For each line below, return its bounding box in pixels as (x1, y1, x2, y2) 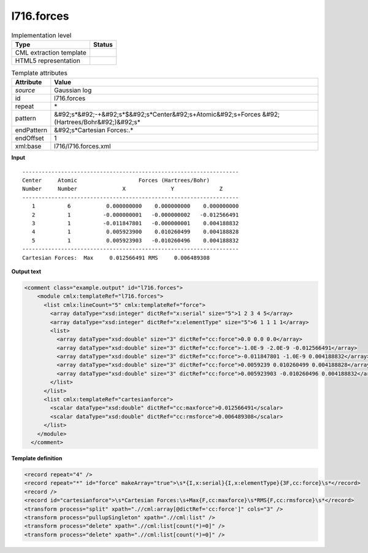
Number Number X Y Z (22, 185, 223, 193)
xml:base (15, 142, 42, 150)
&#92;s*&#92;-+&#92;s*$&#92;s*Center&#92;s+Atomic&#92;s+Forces (54, 110, 261, 119)
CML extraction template (15, 48, 86, 56)
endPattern (15, 126, 47, 134)
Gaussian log (54, 86, 92, 95)
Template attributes (11, 69, 67, 77)
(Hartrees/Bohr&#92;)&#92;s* (54, 118, 140, 126)
